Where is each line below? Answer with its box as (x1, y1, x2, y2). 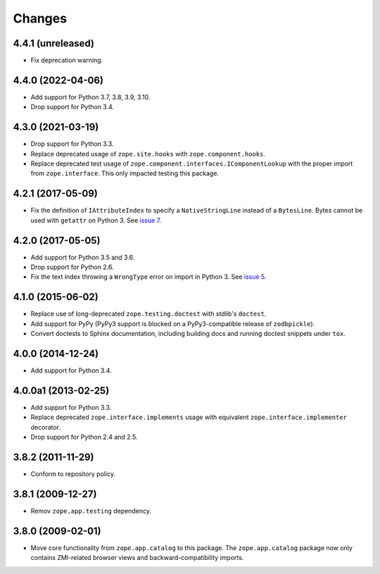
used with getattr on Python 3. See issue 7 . (30, 216, 162, 225)
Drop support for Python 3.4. (30, 103, 115, 111)
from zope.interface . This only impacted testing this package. (30, 169, 220, 177)
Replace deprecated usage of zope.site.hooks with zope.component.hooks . (30, 149, 265, 158)
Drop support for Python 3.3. (30, 139, 114, 148)
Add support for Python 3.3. (30, 403, 112, 411)
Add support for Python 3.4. (30, 366, 112, 375)
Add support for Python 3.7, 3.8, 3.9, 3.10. (30, 92, 151, 101)
